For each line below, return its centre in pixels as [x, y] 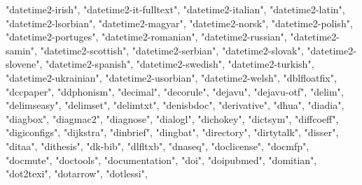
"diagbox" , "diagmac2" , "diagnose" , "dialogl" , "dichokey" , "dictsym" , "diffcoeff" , [172, 118]
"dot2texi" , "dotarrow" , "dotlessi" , [77, 173]
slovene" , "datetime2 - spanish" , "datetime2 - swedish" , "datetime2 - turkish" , [160, 64]
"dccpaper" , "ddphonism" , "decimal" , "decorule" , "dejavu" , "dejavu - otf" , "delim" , [175, 91]
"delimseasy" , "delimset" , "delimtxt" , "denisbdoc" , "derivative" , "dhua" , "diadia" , [175, 105]
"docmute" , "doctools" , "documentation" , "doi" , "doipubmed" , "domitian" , [161, 160]
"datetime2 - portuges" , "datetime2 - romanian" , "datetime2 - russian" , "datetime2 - [173, 37]
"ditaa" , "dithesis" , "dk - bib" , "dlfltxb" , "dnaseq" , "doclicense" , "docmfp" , [158, 146]
